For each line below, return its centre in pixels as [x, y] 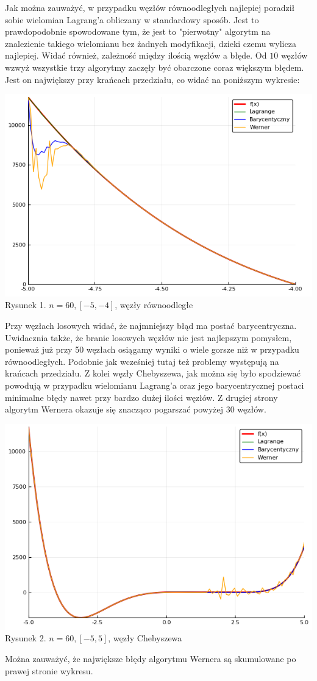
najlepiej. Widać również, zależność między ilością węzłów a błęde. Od [136, 55]
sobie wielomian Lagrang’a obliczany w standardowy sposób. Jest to [132, 19]
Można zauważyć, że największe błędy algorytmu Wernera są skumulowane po [151, 659]
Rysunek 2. [26, 638]
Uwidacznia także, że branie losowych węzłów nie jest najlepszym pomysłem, [148, 337]
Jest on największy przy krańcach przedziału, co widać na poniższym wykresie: [152, 79]
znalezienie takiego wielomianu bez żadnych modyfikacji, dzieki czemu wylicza [151, 43]
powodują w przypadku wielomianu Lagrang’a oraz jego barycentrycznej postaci [155, 385]
